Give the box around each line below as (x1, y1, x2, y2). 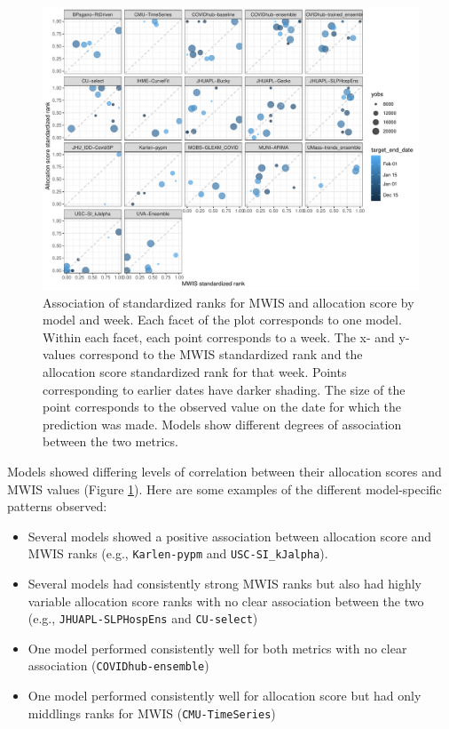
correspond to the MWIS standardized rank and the (79, 345, 363, 364)
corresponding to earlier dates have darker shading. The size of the (43, 380, 406, 398)
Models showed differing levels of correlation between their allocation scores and (7, 461, 442, 480)
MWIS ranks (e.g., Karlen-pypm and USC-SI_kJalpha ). (28, 544, 328, 563)
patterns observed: (7, 497, 107, 516)
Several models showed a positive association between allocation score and (28, 526, 432, 545)
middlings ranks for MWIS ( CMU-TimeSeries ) (28, 703, 276, 722)
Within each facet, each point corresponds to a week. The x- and (43, 327, 395, 346)
